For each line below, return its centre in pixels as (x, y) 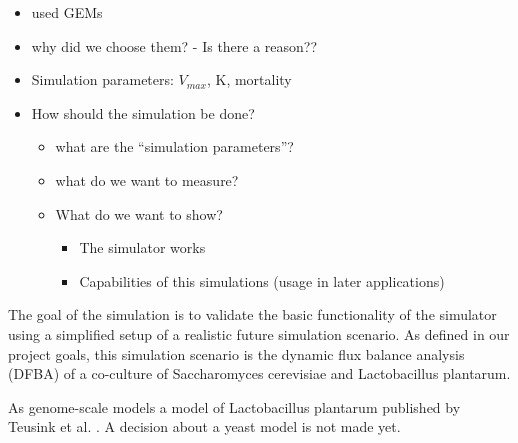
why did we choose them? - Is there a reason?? (174, 45)
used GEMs (67, 12)
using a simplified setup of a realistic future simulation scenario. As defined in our (259, 333)
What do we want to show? (139, 213)
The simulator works (142, 247)
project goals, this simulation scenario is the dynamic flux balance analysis (236, 353)
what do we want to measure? (147, 179)
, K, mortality (249, 79)
